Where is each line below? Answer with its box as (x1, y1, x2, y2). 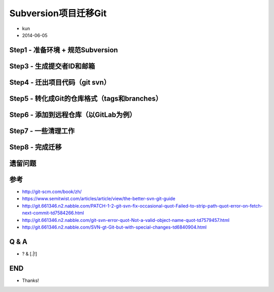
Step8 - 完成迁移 (9, 143, 62, 151)
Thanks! (22, 277, 39, 283)
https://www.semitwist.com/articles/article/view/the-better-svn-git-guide (22, 196, 176, 202)
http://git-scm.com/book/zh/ (22, 188, 82, 194)
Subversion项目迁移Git (9, 8, 107, 19)
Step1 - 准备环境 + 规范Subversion (9, 46, 118, 54)
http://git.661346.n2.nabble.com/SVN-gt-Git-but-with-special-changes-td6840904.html (22, 224, 207, 230)
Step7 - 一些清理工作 (9, 126, 75, 135)
